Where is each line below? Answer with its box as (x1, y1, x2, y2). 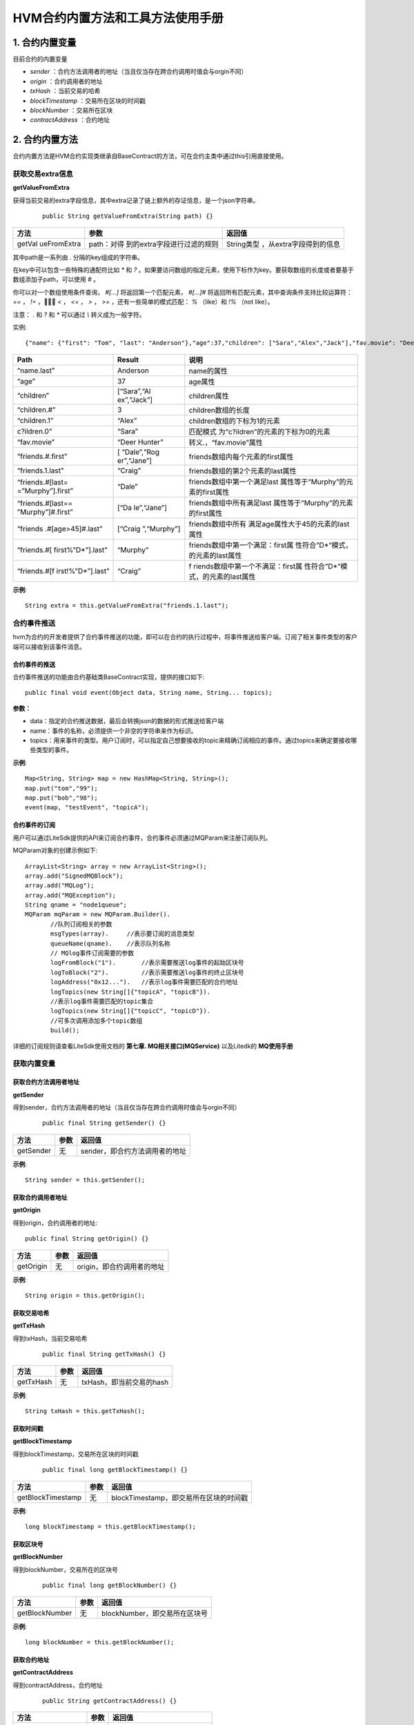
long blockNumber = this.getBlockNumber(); (25, 1638, 175, 1646)
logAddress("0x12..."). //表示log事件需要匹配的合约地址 (50, 978, 238, 986)
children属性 (188, 391, 229, 400)
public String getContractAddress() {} (42, 1697, 177, 1705)
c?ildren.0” (17, 426, 52, 436)
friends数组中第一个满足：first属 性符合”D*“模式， (188, 540, 353, 550)
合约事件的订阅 (12, 821, 55, 829)
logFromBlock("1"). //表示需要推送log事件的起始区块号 (50, 959, 244, 967)
